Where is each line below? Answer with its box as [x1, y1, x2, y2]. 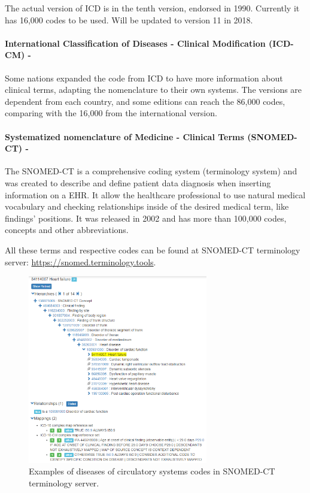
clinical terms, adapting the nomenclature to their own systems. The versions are [5, 83, 302, 96]
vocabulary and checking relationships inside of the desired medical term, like [5, 200, 289, 213]
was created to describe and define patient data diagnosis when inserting [5, 176, 271, 189]
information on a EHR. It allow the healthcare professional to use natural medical [5, 188, 306, 201]
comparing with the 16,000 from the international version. [5, 107, 217, 119]
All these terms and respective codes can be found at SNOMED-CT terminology [5, 243, 300, 256]
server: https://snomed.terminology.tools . [5, 255, 156, 268]
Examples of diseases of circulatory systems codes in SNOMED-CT [29, 465, 275, 477]
